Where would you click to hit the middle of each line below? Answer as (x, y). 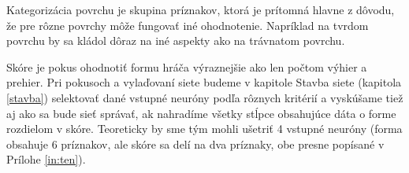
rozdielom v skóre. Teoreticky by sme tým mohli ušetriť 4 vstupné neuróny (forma (204, 129)
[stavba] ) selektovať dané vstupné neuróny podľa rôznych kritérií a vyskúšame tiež (205, 97)
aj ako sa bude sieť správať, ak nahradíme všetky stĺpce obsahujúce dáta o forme (201, 113)
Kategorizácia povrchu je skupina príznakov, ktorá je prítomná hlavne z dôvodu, (201, 9)
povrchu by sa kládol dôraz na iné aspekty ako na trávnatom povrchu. (176, 40)
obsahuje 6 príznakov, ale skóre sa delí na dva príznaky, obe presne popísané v (195, 144)
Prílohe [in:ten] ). (46, 159)
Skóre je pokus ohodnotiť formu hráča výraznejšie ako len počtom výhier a (187, 66)
